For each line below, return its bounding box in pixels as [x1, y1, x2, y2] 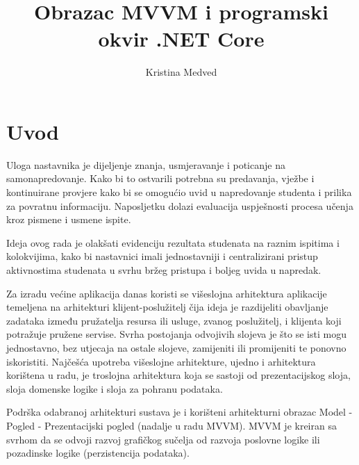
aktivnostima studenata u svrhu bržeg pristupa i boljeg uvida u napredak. [6, 263, 322, 277]
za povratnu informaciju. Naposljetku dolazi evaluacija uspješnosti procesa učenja [6, 198, 353, 213]
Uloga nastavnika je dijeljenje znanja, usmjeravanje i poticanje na [6, 157, 285, 172]
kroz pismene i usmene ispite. [6, 212, 131, 227]
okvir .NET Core [98, 24, 265, 53]
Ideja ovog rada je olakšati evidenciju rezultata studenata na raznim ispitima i [6, 235, 340, 250]
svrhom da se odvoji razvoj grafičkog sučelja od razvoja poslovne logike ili [6, 432, 320, 446]
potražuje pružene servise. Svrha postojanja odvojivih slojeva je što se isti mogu [6, 327, 347, 341]
